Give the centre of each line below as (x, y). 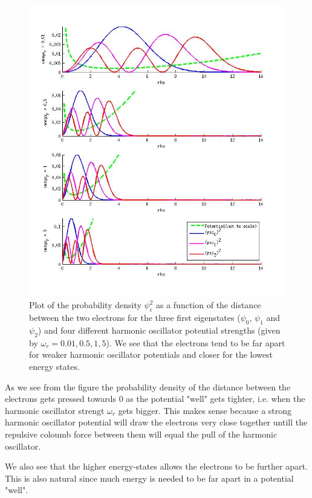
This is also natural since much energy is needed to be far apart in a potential (149, 478)
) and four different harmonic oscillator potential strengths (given (159, 330)
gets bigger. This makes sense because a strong (205, 410)
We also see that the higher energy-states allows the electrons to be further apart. (156, 466)
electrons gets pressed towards (61, 399)
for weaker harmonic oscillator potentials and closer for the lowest (151, 354)
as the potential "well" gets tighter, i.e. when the (216, 399)
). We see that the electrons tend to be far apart (196, 342)
